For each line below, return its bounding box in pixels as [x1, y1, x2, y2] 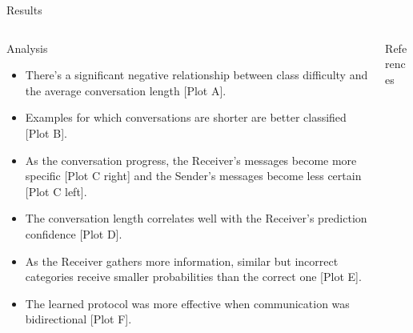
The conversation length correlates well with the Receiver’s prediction [25, 210, 367, 227]
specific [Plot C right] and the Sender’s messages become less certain [25, 167, 362, 184]
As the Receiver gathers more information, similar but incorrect [25, 252, 339, 269]
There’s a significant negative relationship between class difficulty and [25, 66, 368, 83]
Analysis [6, 39, 48, 56]
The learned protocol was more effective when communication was [25, 295, 350, 311]
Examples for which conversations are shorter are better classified [25, 109, 347, 126]
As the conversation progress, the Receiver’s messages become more [25, 151, 357, 168]
